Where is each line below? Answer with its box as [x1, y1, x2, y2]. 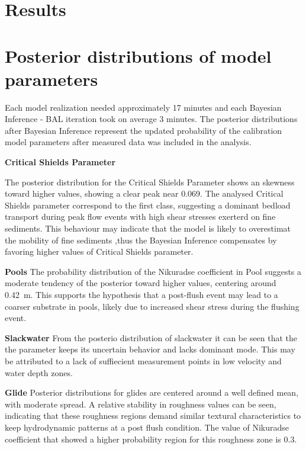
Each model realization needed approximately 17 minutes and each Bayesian [5, 101, 282, 113]
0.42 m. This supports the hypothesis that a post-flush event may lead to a [5, 288, 278, 300]
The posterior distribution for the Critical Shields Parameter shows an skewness [5, 175, 295, 188]
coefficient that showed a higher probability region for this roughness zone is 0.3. [5, 432, 297, 445]
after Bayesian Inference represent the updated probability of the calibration [5, 124, 282, 136]
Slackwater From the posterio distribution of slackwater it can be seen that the [5, 331, 298, 344]
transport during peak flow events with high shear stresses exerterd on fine [5, 210, 276, 223]
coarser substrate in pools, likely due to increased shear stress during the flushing [5, 300, 299, 312]
